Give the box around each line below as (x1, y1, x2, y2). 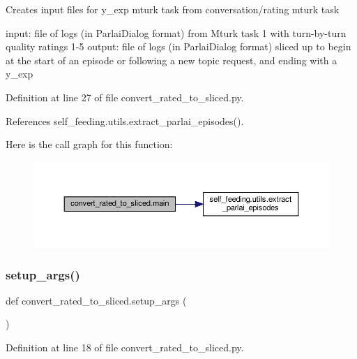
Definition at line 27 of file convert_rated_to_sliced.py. (6, 89, 244, 104)
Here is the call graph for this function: (6, 137, 173, 152)
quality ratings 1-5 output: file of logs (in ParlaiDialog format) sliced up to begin (6, 39, 351, 54)
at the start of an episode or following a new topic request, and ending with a (6, 52, 337, 67)
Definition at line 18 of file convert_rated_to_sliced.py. (6, 340, 244, 355)
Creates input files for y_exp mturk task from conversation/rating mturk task (6, 2, 340, 16)
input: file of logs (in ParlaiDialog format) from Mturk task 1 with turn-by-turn (6, 25, 347, 40)
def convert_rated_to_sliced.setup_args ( (6, 293, 187, 307)
